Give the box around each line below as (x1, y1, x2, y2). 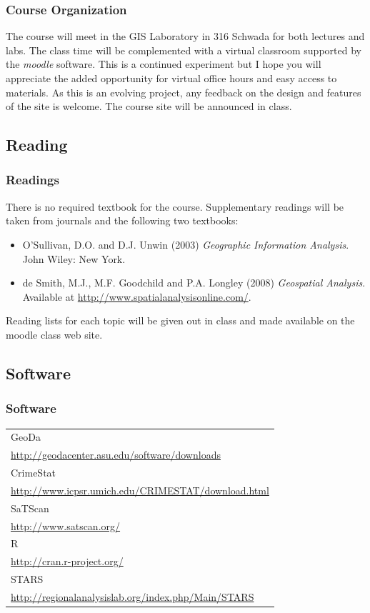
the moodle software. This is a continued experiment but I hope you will (6, 56, 321, 71)
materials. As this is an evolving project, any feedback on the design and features (6, 84, 361, 99)
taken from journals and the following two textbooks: (6, 213, 239, 228)
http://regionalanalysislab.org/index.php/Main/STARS (11, 589, 254, 604)
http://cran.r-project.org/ (11, 554, 124, 569)
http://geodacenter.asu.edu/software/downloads (11, 447, 221, 462)
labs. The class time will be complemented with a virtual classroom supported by (6, 42, 361, 57)
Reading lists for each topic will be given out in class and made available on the (6, 313, 355, 328)
